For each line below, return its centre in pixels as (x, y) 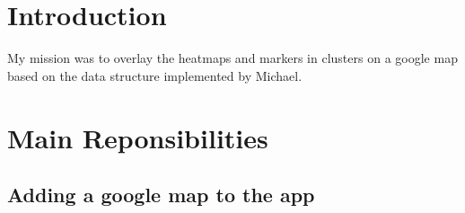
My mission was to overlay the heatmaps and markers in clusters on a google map (232, 58)
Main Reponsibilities (138, 137)
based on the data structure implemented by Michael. (155, 75)
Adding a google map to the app (161, 195)
